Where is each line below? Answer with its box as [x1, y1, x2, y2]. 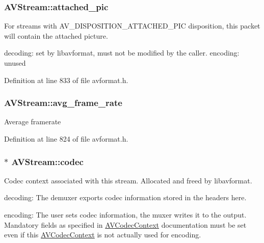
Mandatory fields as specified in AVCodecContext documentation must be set [4, 219, 247, 230]
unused [4, 58, 26, 68]
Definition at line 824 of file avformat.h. [4, 133, 128, 144]
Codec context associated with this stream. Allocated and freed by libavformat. [4, 175, 252, 185]
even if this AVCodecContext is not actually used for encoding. [4, 229, 201, 240]
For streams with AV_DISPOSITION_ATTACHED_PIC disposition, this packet [4, 20, 260, 31]
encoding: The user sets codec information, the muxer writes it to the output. [4, 209, 247, 220]
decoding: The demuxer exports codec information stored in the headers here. [4, 192, 247, 203]
